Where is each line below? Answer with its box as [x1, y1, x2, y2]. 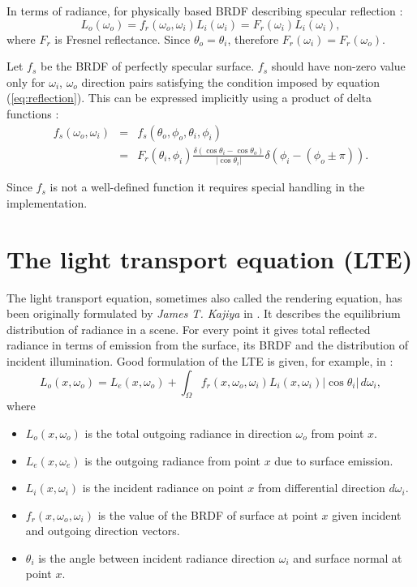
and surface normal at [293, 549, 402, 566]
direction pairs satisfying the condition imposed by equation [81, 73, 380, 90]
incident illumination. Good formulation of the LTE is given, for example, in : [6, 352, 393, 369]
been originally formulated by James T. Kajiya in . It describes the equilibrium [6, 305, 401, 322]
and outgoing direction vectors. [25, 522, 180, 539]
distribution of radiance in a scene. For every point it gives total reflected [6, 320, 371, 337]
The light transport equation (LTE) [6, 242, 413, 275]
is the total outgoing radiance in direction [84, 424, 292, 441]
